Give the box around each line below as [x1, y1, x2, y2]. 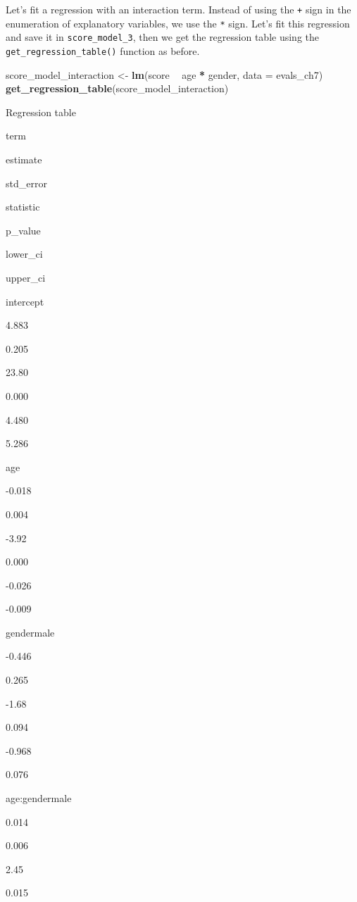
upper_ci [6, 270, 46, 284]
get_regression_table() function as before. [6, 43, 200, 58]
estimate [6, 152, 42, 166]
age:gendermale [6, 791, 72, 806]
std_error [6, 175, 47, 190]
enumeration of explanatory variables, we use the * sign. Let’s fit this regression [6, 15, 350, 30]
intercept [6, 294, 44, 308]
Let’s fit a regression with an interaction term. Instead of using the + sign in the [6, 2, 351, 16]
